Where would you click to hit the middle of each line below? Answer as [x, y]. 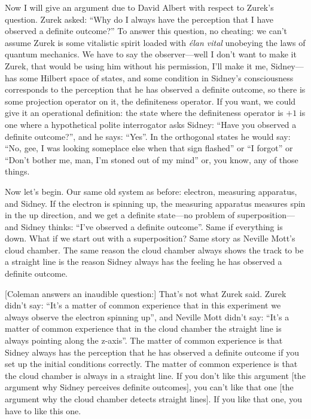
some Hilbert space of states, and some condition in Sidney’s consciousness [156, 77]
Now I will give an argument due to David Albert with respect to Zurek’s [139, 7]
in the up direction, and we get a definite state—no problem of [120, 215]
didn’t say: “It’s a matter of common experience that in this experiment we [143, 305]
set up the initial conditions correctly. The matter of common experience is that [151, 364]
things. [17, 171]
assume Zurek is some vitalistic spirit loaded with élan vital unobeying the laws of [155, 42]
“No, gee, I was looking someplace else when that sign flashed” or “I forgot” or [149, 148]
